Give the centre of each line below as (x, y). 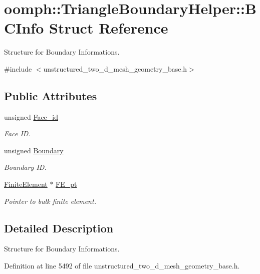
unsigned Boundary (34, 150)
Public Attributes (51, 95)
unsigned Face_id (31, 116)
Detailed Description (59, 228)
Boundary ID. (25, 167)
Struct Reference (109, 28)
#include (18, 68)
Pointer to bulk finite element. (50, 201)
